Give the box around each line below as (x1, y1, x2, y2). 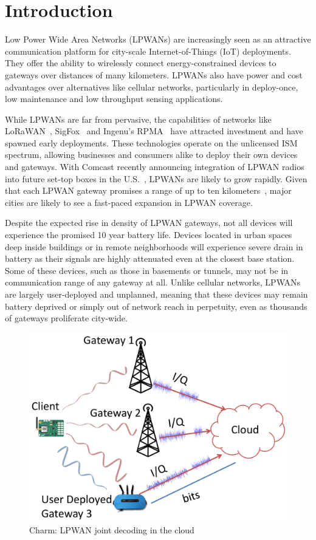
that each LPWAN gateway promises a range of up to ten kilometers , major (5, 184, 292, 197)
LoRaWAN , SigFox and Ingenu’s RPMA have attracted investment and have (5, 125, 303, 137)
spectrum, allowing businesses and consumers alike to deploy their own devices (5, 148, 298, 161)
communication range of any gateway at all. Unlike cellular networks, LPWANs (5, 276, 300, 289)
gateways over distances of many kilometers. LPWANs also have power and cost (5, 68, 303, 81)
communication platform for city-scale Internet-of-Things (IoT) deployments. (5, 44, 291, 57)
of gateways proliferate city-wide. (5, 312, 128, 324)
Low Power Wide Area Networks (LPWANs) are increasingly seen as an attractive (5, 33, 311, 46)
